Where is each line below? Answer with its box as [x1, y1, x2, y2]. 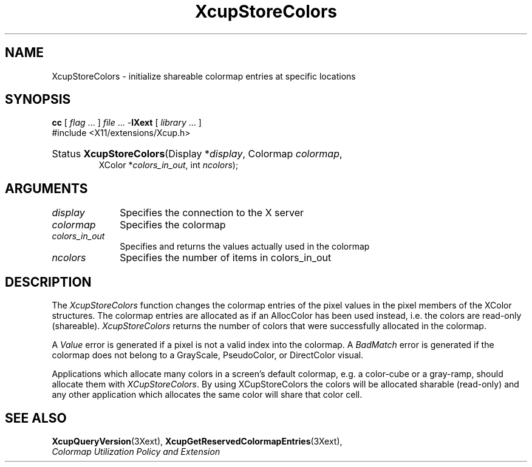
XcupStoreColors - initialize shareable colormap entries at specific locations [52, 70, 356, 81]
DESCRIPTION [5, 274, 92, 290]
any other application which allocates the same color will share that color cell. [52, 389, 363, 400]
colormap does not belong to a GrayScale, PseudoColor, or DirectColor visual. [52, 350, 364, 361]
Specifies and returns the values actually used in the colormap [120, 241, 370, 252]
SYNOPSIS [5, 92, 71, 107]
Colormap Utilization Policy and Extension [52, 446, 220, 457]
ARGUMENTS [5, 180, 88, 196]
